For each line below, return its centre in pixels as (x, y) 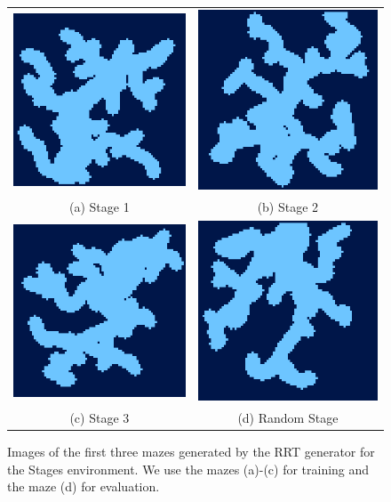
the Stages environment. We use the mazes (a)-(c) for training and (188, 469)
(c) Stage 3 (100, 417)
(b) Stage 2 (288, 206)
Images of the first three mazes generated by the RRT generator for (191, 451)
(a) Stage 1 (100, 206)
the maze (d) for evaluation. (84, 486)
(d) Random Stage (288, 417)
